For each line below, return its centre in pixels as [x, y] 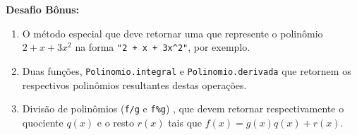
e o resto [116, 122]
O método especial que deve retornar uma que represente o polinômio [173, 33]
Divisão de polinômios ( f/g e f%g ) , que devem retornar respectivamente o [183, 108]
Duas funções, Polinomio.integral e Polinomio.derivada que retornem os [187, 70]
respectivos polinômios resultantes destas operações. [134, 84]
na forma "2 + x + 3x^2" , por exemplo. [163, 47]
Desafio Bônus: [43, 9]
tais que [185, 122]
